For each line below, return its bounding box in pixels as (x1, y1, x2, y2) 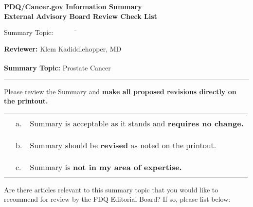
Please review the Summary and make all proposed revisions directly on (4, 86, 236, 96)
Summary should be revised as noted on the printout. (30, 139, 217, 151)
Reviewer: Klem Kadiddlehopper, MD (4, 43, 122, 53)
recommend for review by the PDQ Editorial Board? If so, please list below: (4, 194, 231, 204)
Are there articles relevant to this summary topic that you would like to (4, 184, 218, 194)
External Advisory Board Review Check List (4, 11, 157, 21)
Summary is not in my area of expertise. (30, 161, 182, 172)
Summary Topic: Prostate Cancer (4, 62, 111, 72)
